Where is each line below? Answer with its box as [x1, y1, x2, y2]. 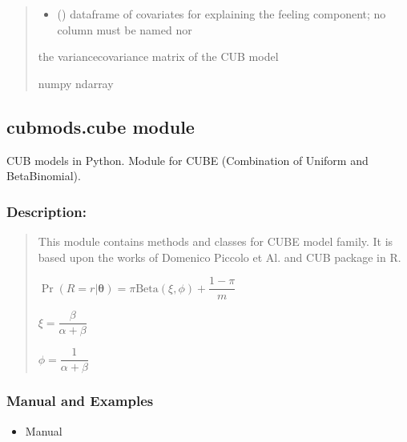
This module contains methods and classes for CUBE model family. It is [38, 232, 393, 249]
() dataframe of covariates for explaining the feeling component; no [57, 6, 386, 22]
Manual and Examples [6, 391, 154, 411]
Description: [6, 201, 87, 221]
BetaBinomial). [6, 167, 81, 184]
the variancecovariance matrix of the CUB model [38, 48, 279, 65]
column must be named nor [57, 21, 192, 38]
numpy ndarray [38, 74, 114, 91]
